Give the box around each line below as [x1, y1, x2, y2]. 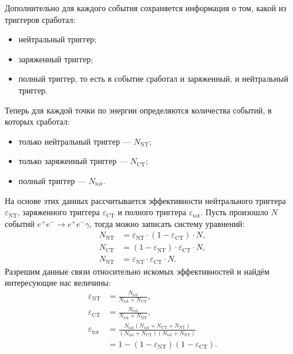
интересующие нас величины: [5, 276, 111, 289]
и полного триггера [117, 206, 187, 218]
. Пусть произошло [200, 206, 268, 218]
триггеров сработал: [5, 13, 76, 25]
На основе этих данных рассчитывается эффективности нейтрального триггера [5, 194, 286, 206]
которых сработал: [5, 115, 70, 128]
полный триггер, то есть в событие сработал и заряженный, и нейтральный [18, 72, 288, 85]
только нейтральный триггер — [18, 135, 131, 147]
